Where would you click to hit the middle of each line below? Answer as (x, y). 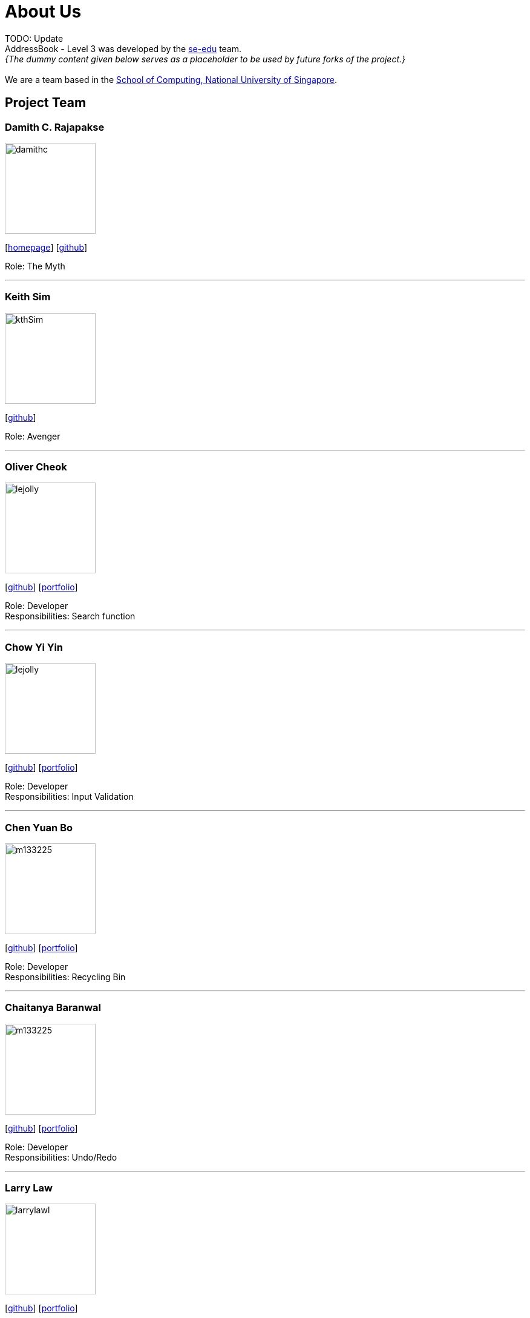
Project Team (46, 103)
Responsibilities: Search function (70, 616)
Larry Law (29, 1188)
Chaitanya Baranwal (53, 1008)
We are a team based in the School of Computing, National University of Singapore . (171, 79)
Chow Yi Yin (34, 647)
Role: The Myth (35, 266)
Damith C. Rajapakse (55, 127)
